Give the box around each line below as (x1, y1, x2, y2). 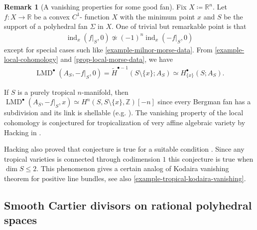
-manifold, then (82, 86, 128, 97)
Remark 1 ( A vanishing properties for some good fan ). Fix (4, 1, 187, 11)
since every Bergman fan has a (157, 96, 251, 107)
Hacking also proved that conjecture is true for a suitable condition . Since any (4, 144, 245, 154)
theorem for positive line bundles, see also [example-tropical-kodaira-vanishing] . (4, 173, 246, 183)
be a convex (34, 11, 70, 21)
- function (80, 11, 110, 21)
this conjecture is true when (168, 153, 254, 164)
